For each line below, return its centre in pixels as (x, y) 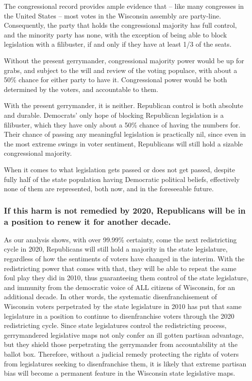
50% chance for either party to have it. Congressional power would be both (116, 80)
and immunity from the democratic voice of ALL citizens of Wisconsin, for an (119, 287)
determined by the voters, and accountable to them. (81, 89)
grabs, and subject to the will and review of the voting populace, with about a (121, 70)
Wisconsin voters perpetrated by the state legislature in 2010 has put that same (123, 306)
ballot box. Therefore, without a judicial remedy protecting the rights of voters (121, 354)
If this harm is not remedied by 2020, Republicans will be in (125, 210)
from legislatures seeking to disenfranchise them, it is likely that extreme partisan (125, 363)
